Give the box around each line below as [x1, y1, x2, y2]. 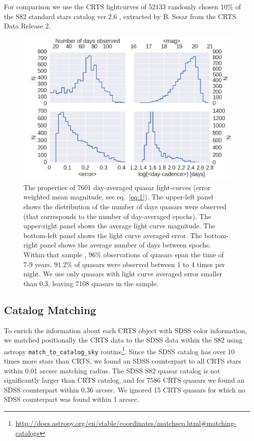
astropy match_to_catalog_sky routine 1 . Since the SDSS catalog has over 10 [4, 344, 235, 356]
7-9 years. [23, 259, 52, 269]
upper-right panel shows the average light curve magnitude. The [23, 220, 215, 231]
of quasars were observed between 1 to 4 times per [74, 259, 225, 269]
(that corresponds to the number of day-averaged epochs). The [23, 211, 212, 221]
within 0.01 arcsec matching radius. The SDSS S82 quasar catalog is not [4, 365, 220, 375]
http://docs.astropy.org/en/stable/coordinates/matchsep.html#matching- [15, 417, 236, 428]
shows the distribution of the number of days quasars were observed [23, 201, 227, 211]
